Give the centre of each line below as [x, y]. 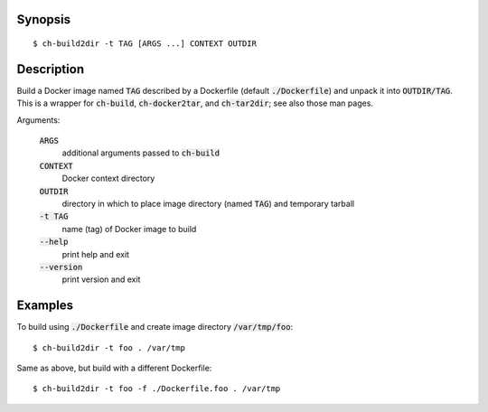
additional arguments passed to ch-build [141, 153]
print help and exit [96, 254]
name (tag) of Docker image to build [129, 229]
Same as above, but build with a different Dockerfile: [114, 368]
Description [51, 69]
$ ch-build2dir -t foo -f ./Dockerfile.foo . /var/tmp [157, 389]
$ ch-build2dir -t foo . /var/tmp [109, 347]
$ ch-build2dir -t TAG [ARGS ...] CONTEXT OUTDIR [145, 44]
